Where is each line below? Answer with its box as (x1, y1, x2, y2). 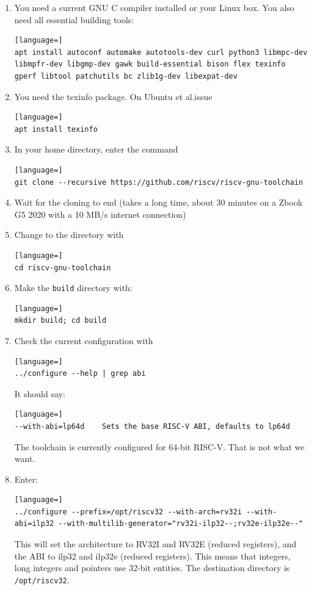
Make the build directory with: (14, 281, 132, 294)
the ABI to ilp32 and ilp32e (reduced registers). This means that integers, (14, 549, 291, 562)
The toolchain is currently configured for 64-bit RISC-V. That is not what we (14, 440, 305, 453)
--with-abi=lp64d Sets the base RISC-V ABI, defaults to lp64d (14, 422, 290, 431)
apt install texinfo (14, 124, 98, 134)
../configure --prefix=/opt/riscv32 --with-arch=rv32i (14, 507, 242, 516)
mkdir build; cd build (14, 316, 107, 325)
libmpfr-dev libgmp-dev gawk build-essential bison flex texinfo (14, 60, 286, 69)
